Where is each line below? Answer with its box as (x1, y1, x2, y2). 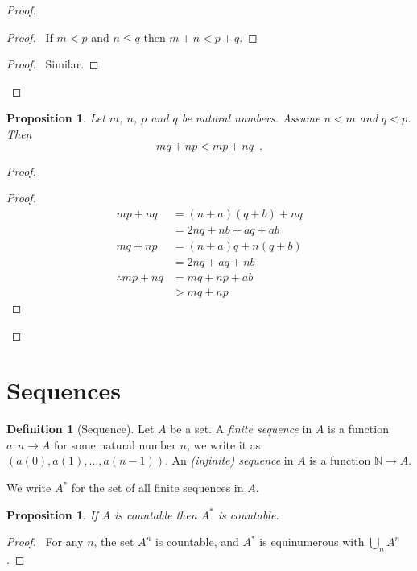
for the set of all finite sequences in (71, 479, 244, 496)
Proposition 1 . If (6, 506, 98, 523)
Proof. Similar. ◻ (6, 56, 99, 72)
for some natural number (53, 436, 176, 453)
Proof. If (6, 28, 53, 45)
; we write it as (186, 436, 261, 453)
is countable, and (155, 533, 239, 550)
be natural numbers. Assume (181, 110, 320, 126)
